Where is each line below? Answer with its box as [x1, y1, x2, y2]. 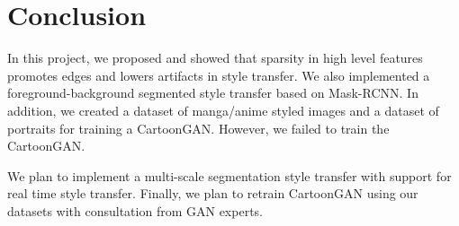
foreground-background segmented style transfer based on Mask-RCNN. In [7, 83, 418, 102]
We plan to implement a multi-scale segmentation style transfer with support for [7, 166, 452, 185]
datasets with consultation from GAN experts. [7, 201, 263, 220]
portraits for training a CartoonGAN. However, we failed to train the [7, 118, 390, 137]
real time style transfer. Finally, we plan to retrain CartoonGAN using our [7, 184, 418, 203]
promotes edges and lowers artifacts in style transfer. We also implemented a [7, 65, 430, 84]
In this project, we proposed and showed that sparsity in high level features [7, 48, 423, 67]
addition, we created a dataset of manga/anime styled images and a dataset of [7, 100, 439, 119]
